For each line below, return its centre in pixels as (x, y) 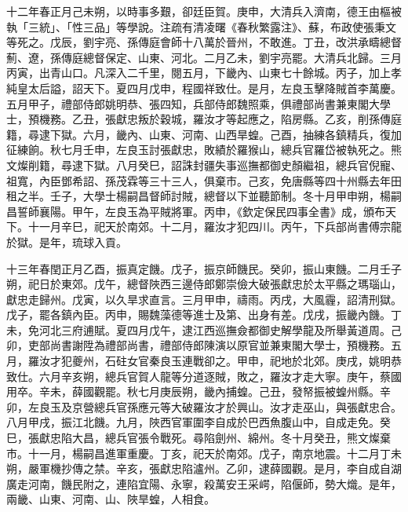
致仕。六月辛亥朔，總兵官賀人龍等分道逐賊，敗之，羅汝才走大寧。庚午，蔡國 (204, 376)
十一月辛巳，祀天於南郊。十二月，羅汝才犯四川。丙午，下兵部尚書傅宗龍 (215, 227)
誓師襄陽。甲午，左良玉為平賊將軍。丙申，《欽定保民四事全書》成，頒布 (201, 211)
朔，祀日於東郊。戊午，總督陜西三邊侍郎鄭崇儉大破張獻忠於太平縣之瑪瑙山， (204, 284)
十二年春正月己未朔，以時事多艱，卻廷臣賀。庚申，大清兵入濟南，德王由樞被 (204, 11)
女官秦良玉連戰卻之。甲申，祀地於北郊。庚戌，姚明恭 (264, 361)
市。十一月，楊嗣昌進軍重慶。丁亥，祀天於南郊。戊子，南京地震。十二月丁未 (204, 453)
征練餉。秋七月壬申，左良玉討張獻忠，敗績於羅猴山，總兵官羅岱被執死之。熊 (204, 150)
